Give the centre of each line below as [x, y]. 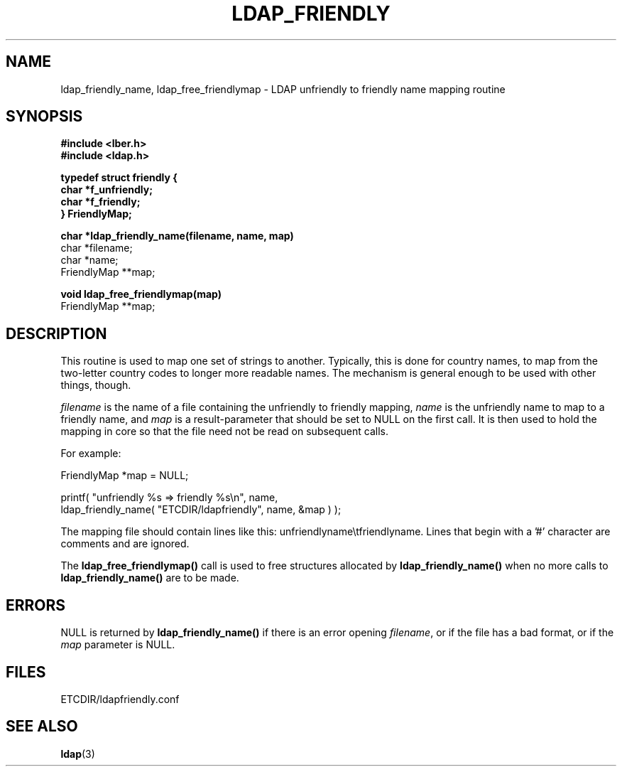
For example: [91, 454]
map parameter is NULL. [118, 645]
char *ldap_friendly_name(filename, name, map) [177, 236]
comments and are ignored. [125, 544]
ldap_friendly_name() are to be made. [150, 578]
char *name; [89, 260]
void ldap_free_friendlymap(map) [141, 294]
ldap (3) [78, 754]
